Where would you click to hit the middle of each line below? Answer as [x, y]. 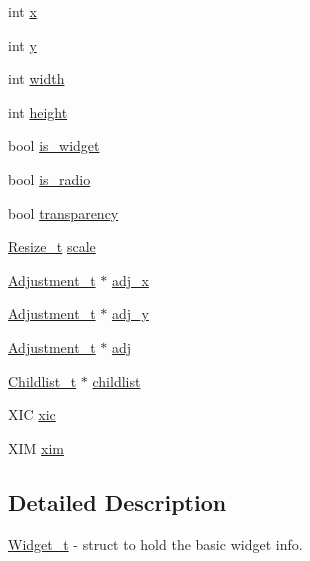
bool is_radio [49, 178]
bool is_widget [54, 145]
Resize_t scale [52, 246]
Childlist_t [42, 380]
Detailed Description [117, 501]
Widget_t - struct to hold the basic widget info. [155, 543]
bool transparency [63, 212]
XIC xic [32, 414]
